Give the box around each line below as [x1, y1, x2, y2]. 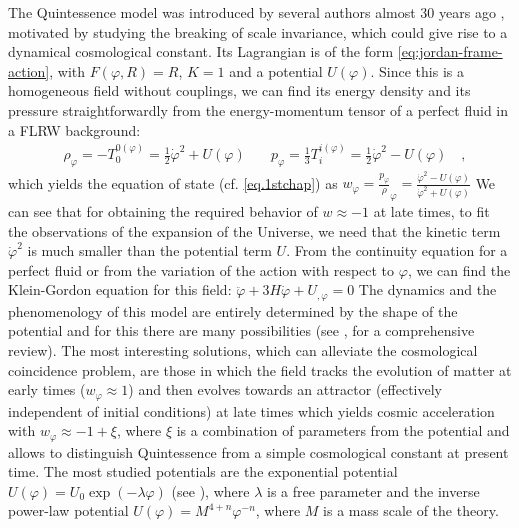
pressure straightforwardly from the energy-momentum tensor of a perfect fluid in [8, 99, 509, 120]
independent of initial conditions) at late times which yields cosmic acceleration [8, 400, 495, 421]
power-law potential [8, 500, 129, 521]
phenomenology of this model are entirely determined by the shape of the [8, 300, 458, 321]
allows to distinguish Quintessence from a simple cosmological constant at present [8, 441, 509, 462]
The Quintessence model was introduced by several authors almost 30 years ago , [8, 2, 505, 22]
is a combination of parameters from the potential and [176, 420, 510, 441]
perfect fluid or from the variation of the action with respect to [8, 259, 395, 280]
